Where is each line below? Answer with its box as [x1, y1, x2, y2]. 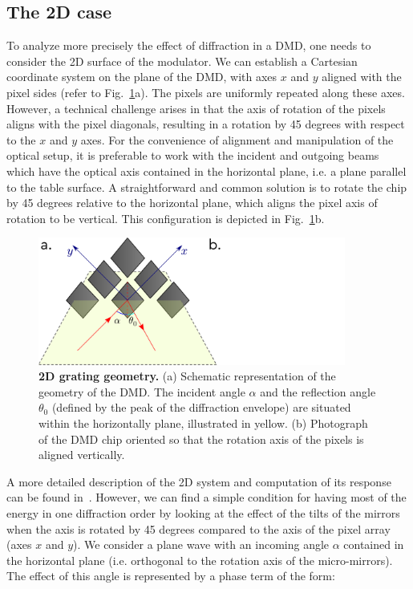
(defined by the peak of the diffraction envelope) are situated [51, 399, 351, 416]
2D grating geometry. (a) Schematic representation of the [38, 368, 336, 384]
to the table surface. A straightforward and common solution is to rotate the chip [6, 178, 407, 195]
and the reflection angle [260, 383, 376, 400]
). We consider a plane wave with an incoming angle [73, 536, 330, 553]
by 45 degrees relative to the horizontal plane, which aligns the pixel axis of [6, 194, 378, 211]
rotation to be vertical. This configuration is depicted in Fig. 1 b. [6, 209, 325, 226]
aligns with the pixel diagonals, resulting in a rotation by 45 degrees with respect [6, 116, 405, 132]
